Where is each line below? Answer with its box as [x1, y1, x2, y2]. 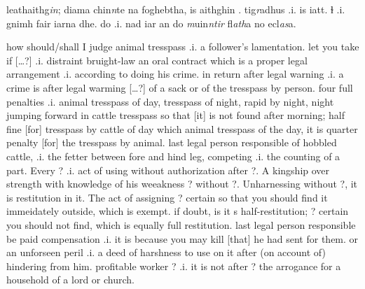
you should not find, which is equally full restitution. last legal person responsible [6, 217, 356, 232]
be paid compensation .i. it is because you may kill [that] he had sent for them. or [6, 231, 359, 246]
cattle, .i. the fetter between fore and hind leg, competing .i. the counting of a [6, 148, 340, 163]
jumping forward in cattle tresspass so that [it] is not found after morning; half [6, 108, 345, 122]
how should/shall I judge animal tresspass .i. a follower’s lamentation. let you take [6, 39, 359, 54]
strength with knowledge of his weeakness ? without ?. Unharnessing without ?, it [6, 176, 358, 191]
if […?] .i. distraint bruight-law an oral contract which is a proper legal [6, 52, 308, 67]
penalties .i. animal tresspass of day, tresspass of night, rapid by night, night [6, 94, 334, 108]
